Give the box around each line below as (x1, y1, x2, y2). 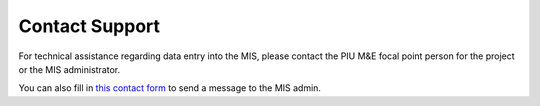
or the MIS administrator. (18, 63, 121, 75)
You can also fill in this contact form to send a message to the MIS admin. (18, 82, 322, 94)
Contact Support (18, 15, 160, 37)
